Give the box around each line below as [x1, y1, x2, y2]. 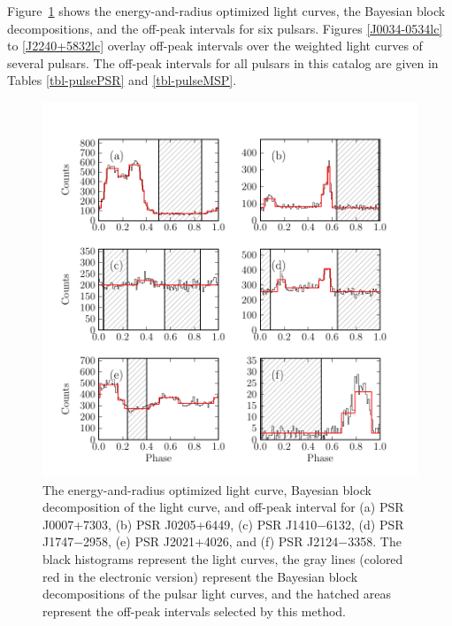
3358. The [348, 532, 402, 551]
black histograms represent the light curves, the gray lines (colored [42, 549, 403, 568]
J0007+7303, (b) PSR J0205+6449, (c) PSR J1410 [42, 514, 318, 533]
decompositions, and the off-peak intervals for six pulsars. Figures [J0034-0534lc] [7, 19, 443, 37]
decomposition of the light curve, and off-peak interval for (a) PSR [42, 498, 404, 516]
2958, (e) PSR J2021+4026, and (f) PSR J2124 [83, 532, 339, 551]
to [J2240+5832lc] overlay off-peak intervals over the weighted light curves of [7, 36, 423, 55]
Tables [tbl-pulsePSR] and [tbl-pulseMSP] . [7, 71, 237, 89]
